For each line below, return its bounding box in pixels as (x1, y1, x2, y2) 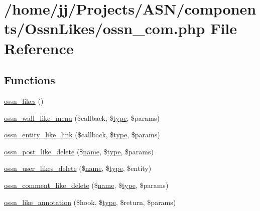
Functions (4, 72, 55, 88)
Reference (4, 38, 74, 58)
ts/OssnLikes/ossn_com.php (4, 18, 205, 39)
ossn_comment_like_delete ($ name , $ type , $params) (4, 179, 169, 190)
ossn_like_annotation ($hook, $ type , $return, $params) (4, 196, 176, 207)
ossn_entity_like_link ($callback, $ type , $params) (4, 129, 160, 140)
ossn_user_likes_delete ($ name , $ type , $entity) (4, 163, 152, 173)
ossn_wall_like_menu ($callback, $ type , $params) (4, 112, 160, 123)
